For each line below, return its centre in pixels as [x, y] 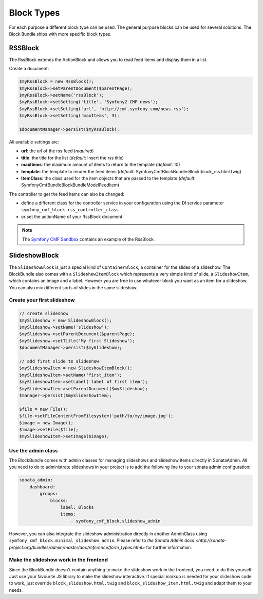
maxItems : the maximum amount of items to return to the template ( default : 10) [101, 165]
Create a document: [29, 69]
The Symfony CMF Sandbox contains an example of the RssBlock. [89, 239]
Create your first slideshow [42, 300]
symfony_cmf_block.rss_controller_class [70, 210]
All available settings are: [34, 142]
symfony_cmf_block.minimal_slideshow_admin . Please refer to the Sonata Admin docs [102, 540]
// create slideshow [44, 314]
